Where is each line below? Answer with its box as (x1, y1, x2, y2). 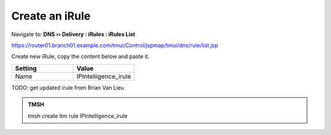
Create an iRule (11, 9, 91, 23)
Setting (15, 64, 37, 73)
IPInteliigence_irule (76, 72, 131, 81)
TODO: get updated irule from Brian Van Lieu (11, 84, 124, 91)
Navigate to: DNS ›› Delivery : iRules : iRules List (11, 31, 135, 38)
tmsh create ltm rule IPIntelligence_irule (28, 112, 128, 119)
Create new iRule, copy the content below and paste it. (11, 53, 150, 60)
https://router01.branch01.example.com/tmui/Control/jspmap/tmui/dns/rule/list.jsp (11, 42, 219, 49)
